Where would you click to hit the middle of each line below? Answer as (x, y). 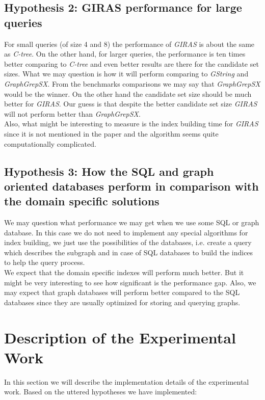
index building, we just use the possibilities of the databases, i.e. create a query (128, 242)
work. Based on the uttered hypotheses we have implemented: (101, 392)
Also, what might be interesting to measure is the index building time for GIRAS (131, 124)
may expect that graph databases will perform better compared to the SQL (122, 292)
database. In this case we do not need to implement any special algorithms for (126, 232)
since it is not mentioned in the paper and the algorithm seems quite (111, 133)
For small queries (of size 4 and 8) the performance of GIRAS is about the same (129, 44)
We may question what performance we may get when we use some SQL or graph (132, 222)
